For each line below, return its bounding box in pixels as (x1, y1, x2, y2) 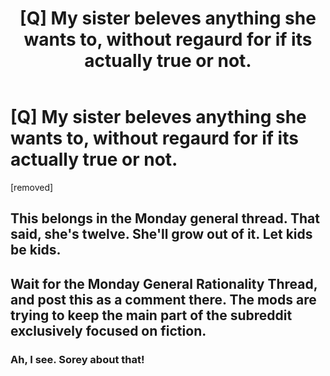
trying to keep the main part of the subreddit (10, 307, 293, 324)
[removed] (10, 181, 54, 193)
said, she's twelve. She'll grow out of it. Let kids (10, 226, 313, 243)
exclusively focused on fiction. (10, 322, 207, 339)
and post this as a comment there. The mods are (10, 291, 317, 308)
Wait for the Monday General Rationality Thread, (10, 275, 318, 292)
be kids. (10, 242, 62, 259)
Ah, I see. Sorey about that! (10, 352, 145, 366)
